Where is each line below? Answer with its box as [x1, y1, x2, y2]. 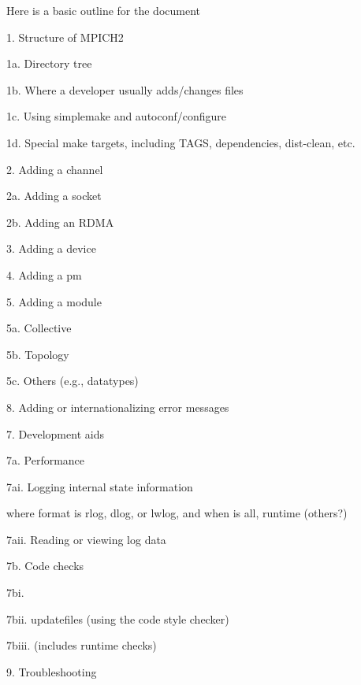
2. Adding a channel [6, 161, 103, 177]
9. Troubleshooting [6, 663, 97, 679]
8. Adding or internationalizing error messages [6, 398, 229, 415]
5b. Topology [6, 346, 69, 362]
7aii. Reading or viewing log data [6, 531, 166, 547]
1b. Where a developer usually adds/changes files [6, 81, 244, 98]
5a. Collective [6, 320, 72, 336]
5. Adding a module [6, 293, 102, 309]
